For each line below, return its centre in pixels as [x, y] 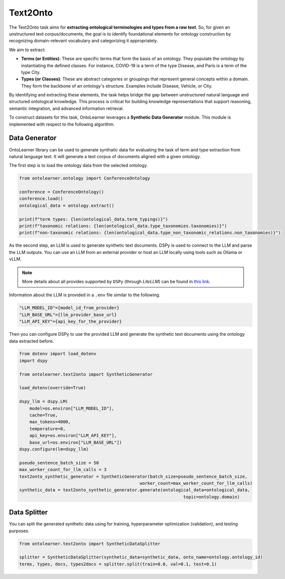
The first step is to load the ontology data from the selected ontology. [79, 165]
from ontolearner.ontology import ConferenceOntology [85, 178]
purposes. [19, 531]
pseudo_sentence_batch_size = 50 [59, 463]
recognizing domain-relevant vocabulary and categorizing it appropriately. [83, 41]
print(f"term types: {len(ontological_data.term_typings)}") [94, 219]
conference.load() [41, 199]
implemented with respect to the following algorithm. [62, 124]
